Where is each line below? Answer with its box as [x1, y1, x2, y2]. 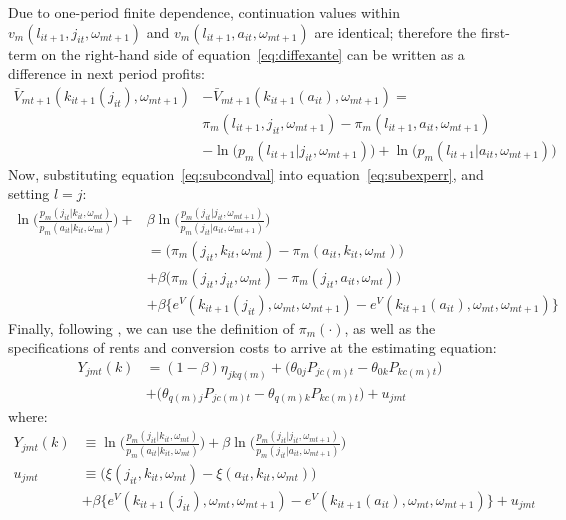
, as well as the [344, 317, 436, 338]
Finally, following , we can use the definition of [8, 317, 295, 338]
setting [8, 183, 50, 204]
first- [481, 21, 510, 42]
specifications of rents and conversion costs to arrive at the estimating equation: [8, 337, 497, 358]
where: [8, 406, 48, 427]
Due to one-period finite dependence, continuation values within [8, 2, 400, 22]
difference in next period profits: [8, 63, 205, 84]
